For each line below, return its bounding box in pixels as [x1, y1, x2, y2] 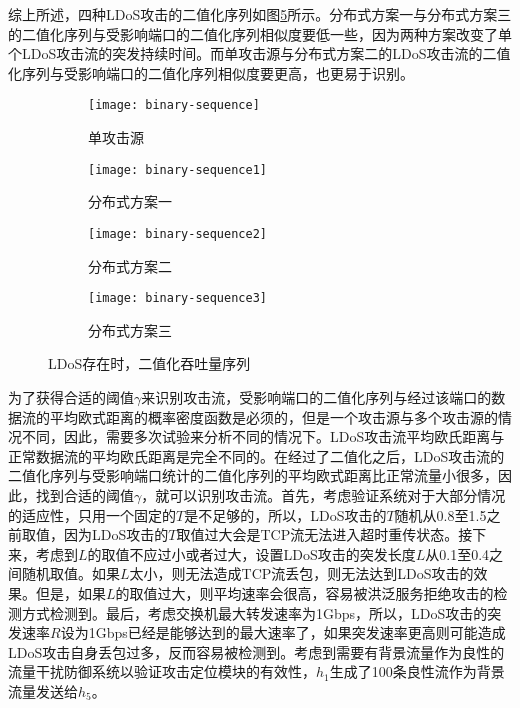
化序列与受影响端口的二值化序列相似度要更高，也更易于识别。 [8, 62, 414, 83]
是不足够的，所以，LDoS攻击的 [184, 504, 387, 525]
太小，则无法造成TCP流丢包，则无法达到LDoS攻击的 [129, 563, 474, 584]
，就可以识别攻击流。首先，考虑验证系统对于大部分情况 [141, 484, 506, 505]
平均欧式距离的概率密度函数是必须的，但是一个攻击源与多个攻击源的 [49, 406, 498, 427]
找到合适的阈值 [35, 484, 134, 505]
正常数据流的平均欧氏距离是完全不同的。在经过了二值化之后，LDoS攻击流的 [8, 445, 505, 466]
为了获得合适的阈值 [8, 386, 134, 407]
